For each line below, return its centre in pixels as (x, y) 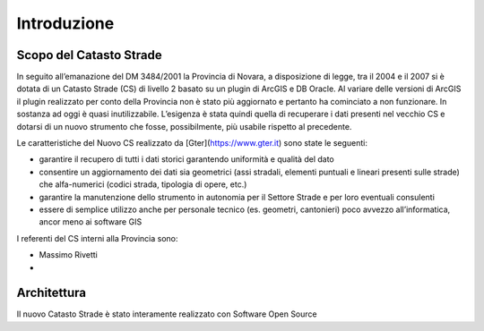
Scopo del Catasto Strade (89, 55)
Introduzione (65, 23)
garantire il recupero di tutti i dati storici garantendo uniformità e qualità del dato (187, 159)
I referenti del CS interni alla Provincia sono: (97, 238)
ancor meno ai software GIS (91, 222)
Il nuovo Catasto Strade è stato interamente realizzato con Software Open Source (167, 314)
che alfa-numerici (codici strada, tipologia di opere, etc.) (143, 184)
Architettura (52, 293)
